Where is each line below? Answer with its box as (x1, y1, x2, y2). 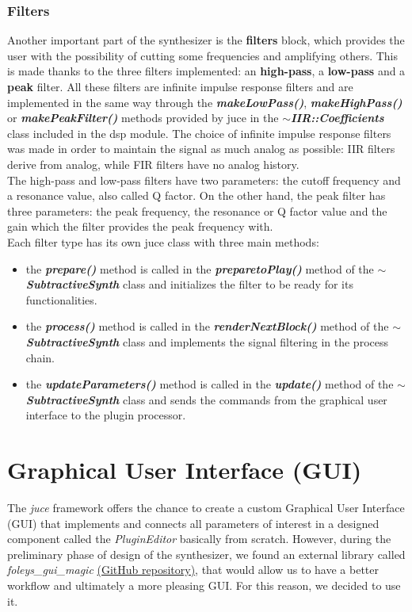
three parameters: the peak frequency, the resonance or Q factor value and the (7, 202, 387, 219)
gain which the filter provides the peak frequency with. (7, 218, 273, 235)
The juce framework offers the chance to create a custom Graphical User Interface (7, 499, 405, 515)
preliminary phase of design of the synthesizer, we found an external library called (7, 545, 406, 562)
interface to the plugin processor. (25, 407, 186, 423)
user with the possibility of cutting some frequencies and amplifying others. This (7, 47, 399, 63)
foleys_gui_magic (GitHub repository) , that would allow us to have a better (7, 561, 379, 578)
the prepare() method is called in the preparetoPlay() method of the (25, 260, 374, 277)
